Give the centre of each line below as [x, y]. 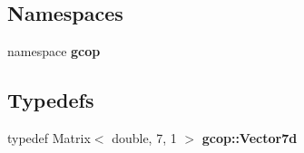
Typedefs [51, 100]
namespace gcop [54, 51]
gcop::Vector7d [250, 138]
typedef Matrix [49, 138]
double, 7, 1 [144, 138]
